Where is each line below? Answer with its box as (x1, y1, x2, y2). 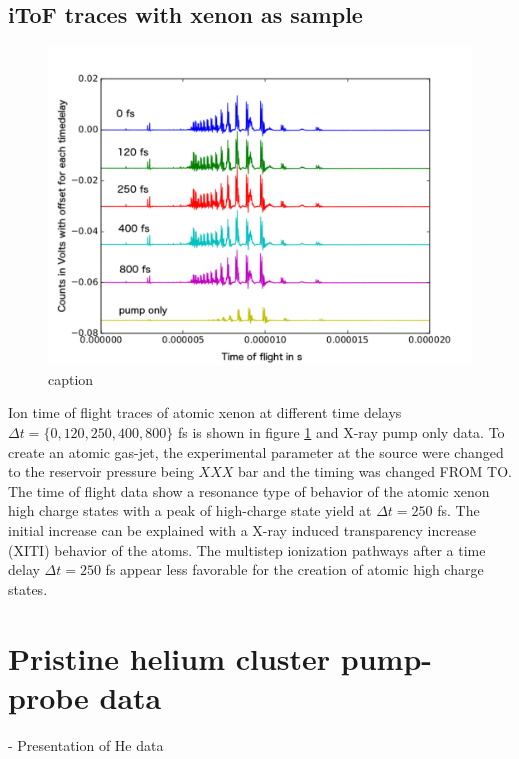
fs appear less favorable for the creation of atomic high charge (105, 559, 484, 580)
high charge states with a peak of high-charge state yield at (8, 500, 372, 521)
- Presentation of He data (8, 734, 164, 755)
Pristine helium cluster (8, 637, 331, 678)
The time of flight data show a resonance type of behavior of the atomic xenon (8, 480, 490, 501)
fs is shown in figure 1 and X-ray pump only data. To (177, 421, 505, 442)
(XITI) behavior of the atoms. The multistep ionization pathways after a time (8, 539, 486, 560)
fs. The (437, 500, 480, 521)
